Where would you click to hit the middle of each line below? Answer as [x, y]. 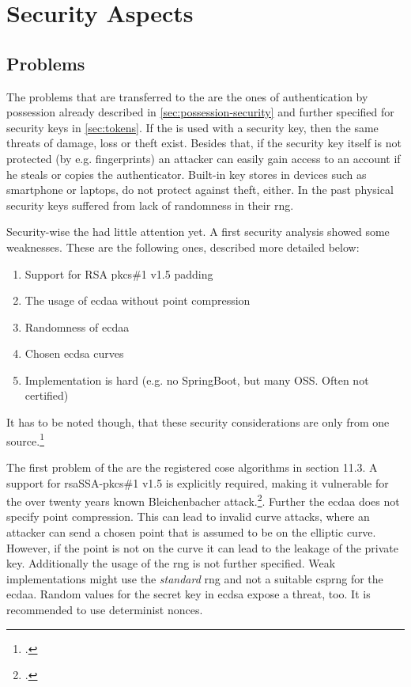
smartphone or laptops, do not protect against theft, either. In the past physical [200, 190]
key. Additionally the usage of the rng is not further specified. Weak [171, 563]
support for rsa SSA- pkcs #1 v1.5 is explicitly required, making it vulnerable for [198, 482]
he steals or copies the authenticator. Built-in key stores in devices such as [187, 174]
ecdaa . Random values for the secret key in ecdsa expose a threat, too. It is [189, 594]
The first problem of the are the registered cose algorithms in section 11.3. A [192, 467]
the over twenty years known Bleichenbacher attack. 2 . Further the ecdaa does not [203, 500]
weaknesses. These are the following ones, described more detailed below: [183, 247]
